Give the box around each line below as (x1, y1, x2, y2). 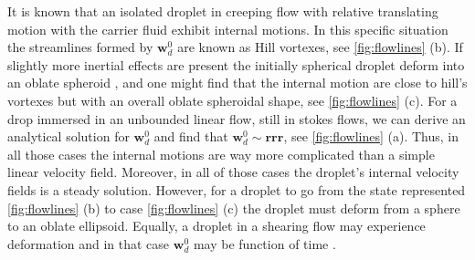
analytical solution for (7, 127, 130, 146)
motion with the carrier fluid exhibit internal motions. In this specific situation (7, 19, 449, 38)
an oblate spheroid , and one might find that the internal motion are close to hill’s (7, 73, 468, 92)
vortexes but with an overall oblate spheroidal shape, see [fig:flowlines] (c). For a (7, 90, 458, 109)
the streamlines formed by (7, 37, 153, 57)
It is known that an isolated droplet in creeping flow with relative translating (7, 2, 438, 20)
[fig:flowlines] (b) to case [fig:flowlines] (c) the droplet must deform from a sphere (7, 198, 460, 217)
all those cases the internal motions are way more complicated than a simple (7, 144, 435, 163)
